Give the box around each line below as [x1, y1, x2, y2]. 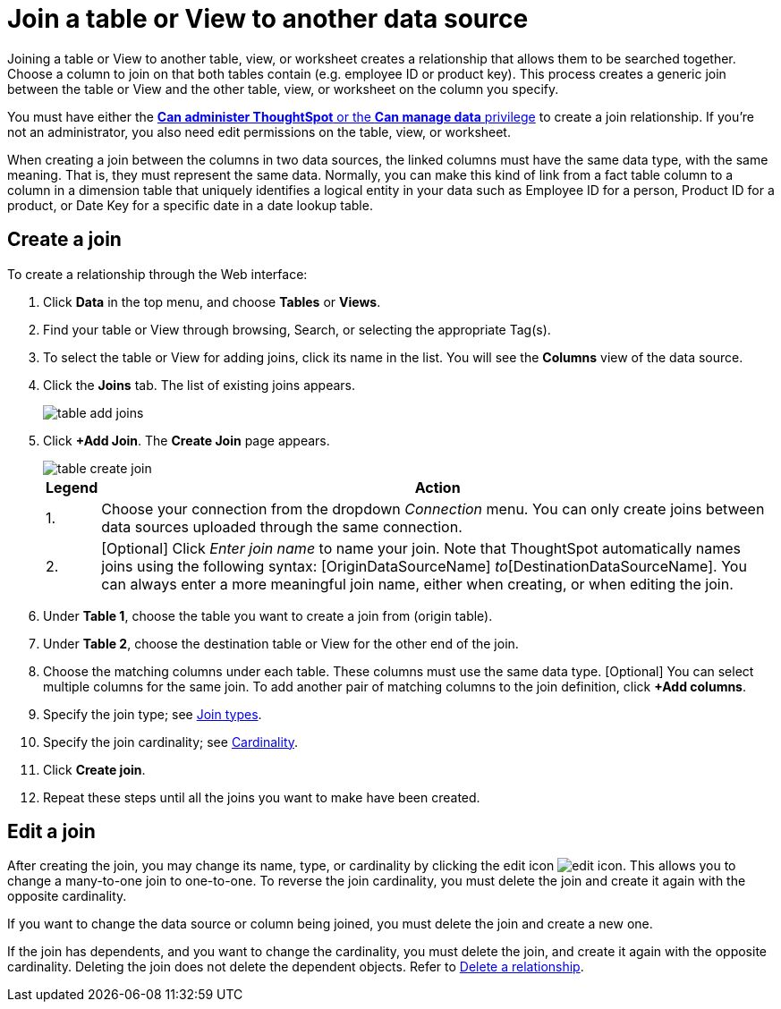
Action [414, 478, 461, 496]
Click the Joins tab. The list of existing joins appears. [43, 377, 355, 393]
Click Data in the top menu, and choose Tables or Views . [43, 293, 381, 309]
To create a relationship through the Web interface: [7, 266, 308, 282]
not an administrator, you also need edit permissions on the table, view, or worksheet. [7, 123, 511, 140]
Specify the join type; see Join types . [43, 706, 262, 722]
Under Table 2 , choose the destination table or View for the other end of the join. [43, 635, 519, 651]
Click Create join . [43, 761, 146, 777]
